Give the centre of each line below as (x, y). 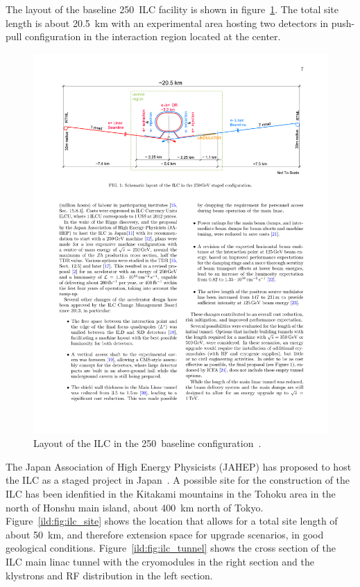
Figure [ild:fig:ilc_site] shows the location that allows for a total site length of (172, 521)
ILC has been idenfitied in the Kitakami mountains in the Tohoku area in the (171, 494)
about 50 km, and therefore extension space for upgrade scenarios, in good (165, 534)
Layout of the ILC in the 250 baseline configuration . (147, 443)
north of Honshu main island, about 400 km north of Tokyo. (135, 507)
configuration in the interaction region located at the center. (153, 36)
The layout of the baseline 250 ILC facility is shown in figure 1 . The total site (172, 9)
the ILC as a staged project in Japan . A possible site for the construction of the (178, 480)
